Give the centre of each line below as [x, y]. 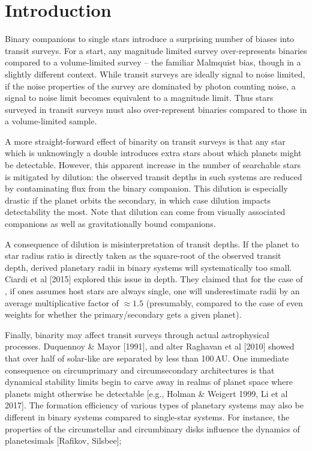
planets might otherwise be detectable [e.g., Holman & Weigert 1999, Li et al [146, 393]
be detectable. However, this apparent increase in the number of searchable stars [153, 165]
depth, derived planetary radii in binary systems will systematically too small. [148, 267]
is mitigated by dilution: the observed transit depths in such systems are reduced [154, 176]
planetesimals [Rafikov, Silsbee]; [63, 440]
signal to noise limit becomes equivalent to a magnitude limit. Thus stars [139, 98]
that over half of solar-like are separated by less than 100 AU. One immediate [147, 358]
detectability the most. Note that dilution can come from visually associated [145, 212]
